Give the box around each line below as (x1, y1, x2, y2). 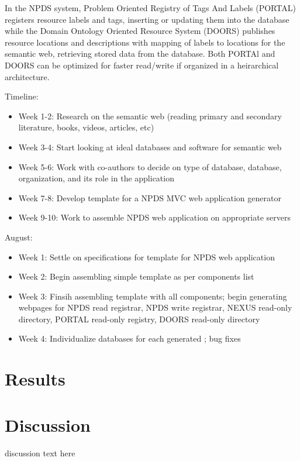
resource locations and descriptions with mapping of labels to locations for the (5, 36, 285, 48)
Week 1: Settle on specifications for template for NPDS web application (18, 250, 275, 263)
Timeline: (5, 90, 39, 102)
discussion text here (5, 446, 75, 459)
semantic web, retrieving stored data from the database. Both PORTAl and (5, 47, 275, 60)
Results (5, 367, 65, 391)
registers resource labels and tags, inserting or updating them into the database (5, 13, 289, 25)
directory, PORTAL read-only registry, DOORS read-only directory (18, 312, 260, 325)
